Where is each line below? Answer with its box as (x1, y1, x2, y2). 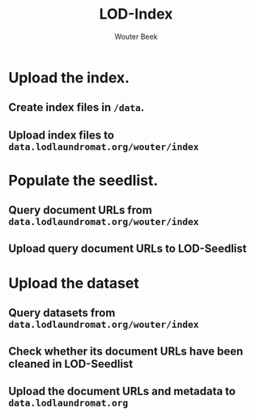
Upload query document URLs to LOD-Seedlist (8, 241, 247, 255)
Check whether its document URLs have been (8, 344, 244, 358)
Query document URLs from (8, 203, 152, 217)
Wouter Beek (114, 32, 158, 41)
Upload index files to (8, 128, 115, 142)
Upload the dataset (8, 274, 139, 292)
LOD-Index (99, 5, 173, 23)
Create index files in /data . (8, 100, 145, 114)
